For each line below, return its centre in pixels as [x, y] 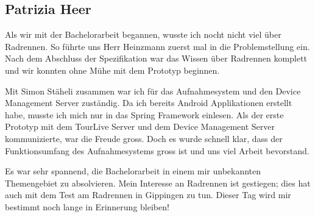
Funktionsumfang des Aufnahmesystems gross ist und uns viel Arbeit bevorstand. [157, 150]
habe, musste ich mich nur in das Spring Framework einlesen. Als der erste [144, 114]
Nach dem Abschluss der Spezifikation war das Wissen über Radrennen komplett [156, 58]
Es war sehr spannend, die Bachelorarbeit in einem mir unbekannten [133, 171]
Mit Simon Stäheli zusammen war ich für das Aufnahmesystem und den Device [153, 91]
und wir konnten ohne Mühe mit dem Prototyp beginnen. [112, 70]
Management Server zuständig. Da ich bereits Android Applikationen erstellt [149, 103]
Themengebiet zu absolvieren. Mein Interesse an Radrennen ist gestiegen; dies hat [158, 183]
